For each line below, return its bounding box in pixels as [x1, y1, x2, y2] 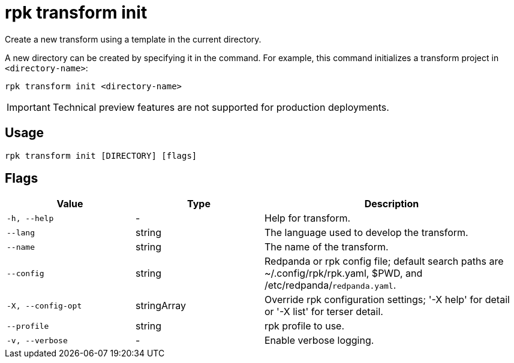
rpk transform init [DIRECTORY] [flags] [5, 150, 197, 161]
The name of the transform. [264, 241, 389, 253]
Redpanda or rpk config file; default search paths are [264, 255, 504, 268]
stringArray [136, 300, 187, 312]
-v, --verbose [7, 335, 68, 345]
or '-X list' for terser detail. [264, 305, 383, 318]
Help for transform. [264, 212, 351, 225]
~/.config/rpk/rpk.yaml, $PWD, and [264, 267, 423, 280]
